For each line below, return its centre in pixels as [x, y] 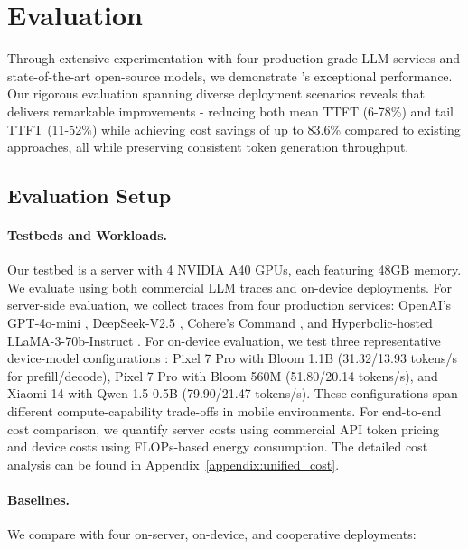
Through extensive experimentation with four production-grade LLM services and [234, 58]
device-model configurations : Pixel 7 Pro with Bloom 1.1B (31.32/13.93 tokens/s [233, 358]
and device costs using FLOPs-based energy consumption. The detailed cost [218, 447]
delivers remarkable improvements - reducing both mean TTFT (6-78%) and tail [231, 111]
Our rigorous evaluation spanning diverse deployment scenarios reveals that [216, 93]
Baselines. [39, 499]
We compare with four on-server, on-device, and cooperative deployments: [212, 534]
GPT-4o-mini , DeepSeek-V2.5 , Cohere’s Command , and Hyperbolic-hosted [220, 323]
